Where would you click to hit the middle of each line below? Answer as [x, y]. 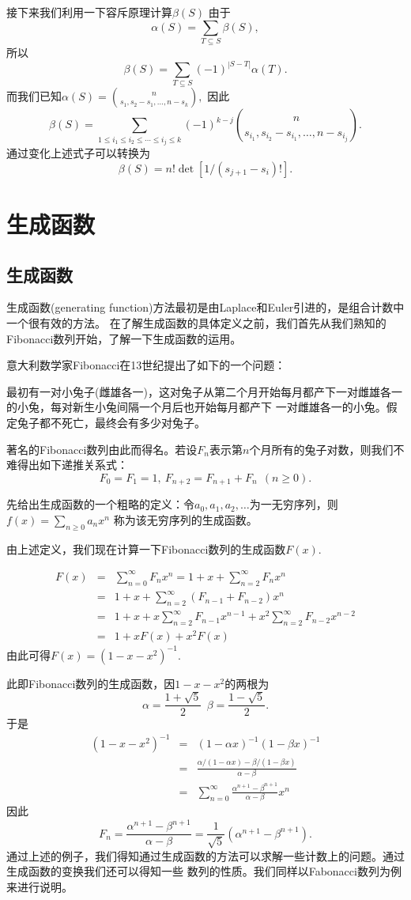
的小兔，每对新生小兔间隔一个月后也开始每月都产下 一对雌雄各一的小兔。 [196, 407]
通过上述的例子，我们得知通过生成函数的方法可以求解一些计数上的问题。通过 [205, 855]
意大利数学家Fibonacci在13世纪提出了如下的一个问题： [146, 365]
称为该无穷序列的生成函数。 [185, 519]
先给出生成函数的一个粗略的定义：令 [100, 504]
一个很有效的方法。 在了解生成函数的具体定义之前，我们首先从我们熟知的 [196, 323]
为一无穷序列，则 [294, 504]
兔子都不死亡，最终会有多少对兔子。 [111, 422]
